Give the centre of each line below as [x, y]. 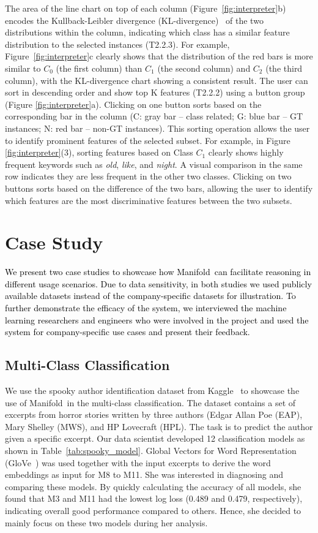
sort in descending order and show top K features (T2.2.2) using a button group [155, 92]
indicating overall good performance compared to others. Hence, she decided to [153, 510]
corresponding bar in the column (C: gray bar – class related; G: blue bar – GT [154, 116]
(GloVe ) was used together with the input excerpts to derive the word [138, 462]
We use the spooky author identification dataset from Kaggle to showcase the [152, 390]
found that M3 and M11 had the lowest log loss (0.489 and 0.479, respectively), [154, 498]
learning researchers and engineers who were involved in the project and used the [157, 319]
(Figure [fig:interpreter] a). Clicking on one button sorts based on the [133, 104]
